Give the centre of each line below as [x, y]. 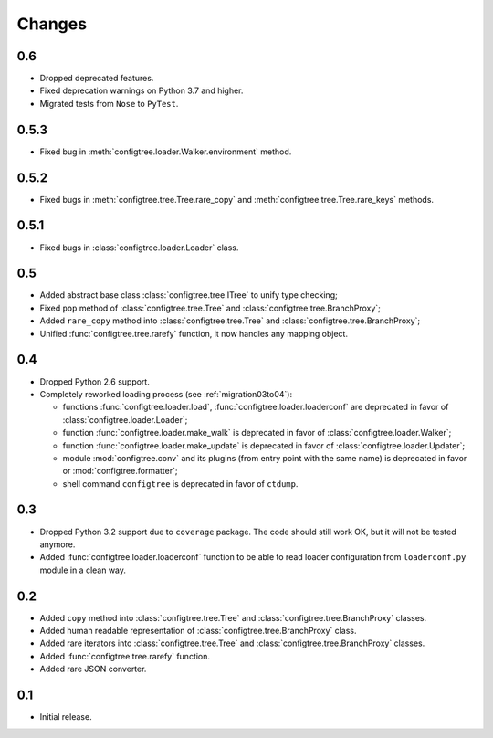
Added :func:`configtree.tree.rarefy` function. [125, 656]
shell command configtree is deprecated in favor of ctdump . [180, 483]
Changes [52, 24]
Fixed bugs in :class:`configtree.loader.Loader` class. [139, 248]
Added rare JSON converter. [93, 669]
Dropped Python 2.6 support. [94, 381]
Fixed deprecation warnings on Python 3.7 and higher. [142, 90]
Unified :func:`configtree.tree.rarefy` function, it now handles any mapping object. [194, 333]
